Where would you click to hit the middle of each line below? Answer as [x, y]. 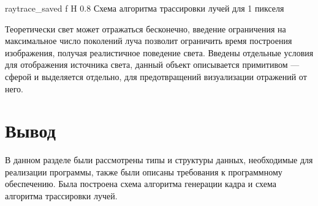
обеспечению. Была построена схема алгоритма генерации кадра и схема [141, 184]
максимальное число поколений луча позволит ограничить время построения [149, 41]
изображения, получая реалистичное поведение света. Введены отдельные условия [159, 52]
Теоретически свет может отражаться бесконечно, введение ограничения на [146, 28]
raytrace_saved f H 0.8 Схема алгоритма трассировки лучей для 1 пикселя [145, 8]
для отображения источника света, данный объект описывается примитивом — [152, 64]
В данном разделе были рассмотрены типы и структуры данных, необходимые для [159, 160]
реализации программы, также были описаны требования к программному [144, 171]
